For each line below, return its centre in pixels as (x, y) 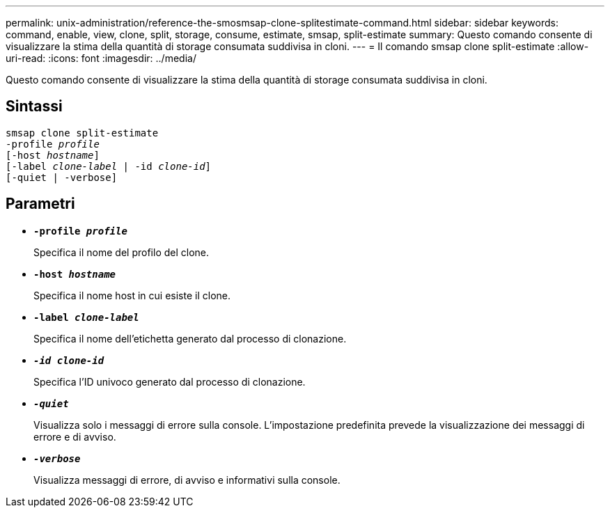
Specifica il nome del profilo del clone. (122, 252)
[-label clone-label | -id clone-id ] (109, 166)
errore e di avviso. (75, 436)
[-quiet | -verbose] (62, 177)
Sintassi (34, 106)
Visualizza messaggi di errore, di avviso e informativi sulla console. (187, 480)
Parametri (40, 204)
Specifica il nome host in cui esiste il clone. (132, 295)
